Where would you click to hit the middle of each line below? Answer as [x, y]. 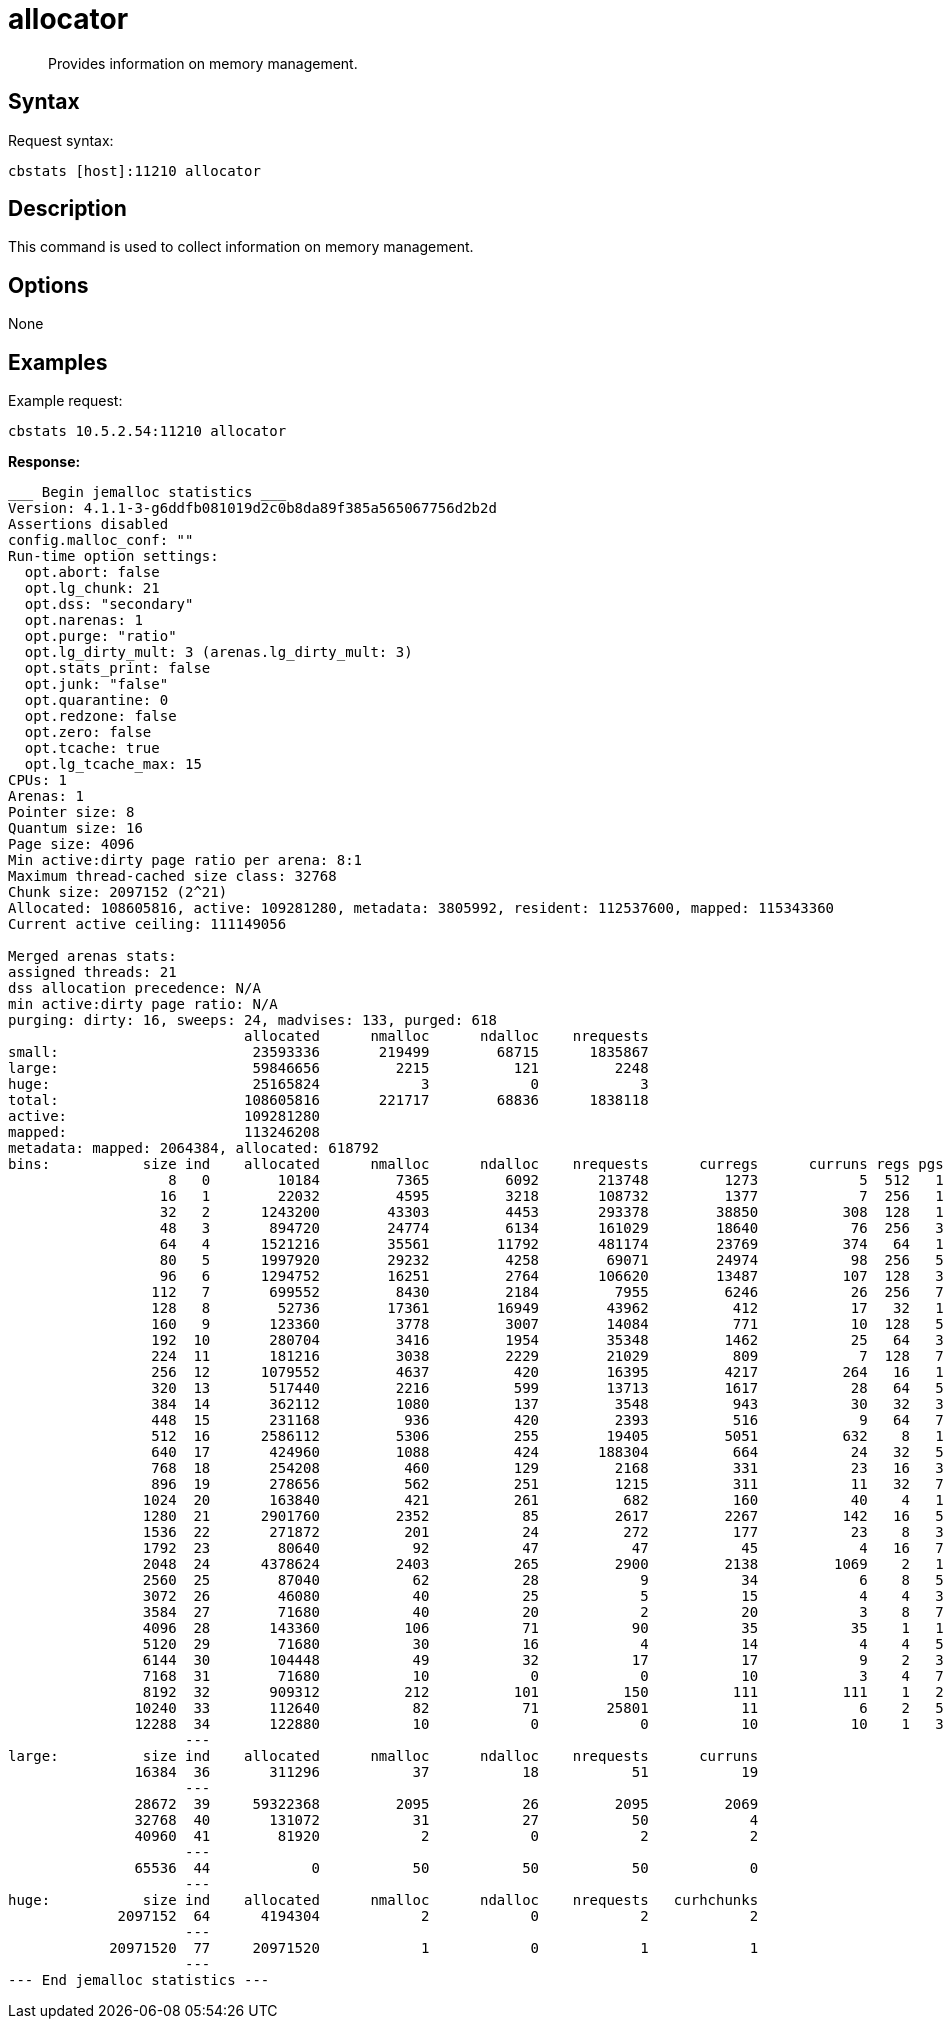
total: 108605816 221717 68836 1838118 [328, 1100]
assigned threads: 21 [92, 972]
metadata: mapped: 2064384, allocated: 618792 [193, 1148]
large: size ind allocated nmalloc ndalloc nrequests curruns [383, 1756]
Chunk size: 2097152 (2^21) [118, 892]
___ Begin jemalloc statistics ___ [147, 492]
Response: [44, 462]
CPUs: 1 [38, 780]
